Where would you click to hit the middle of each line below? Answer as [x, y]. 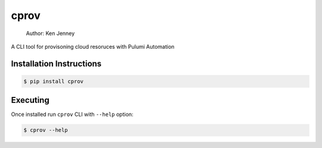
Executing [30, 100]
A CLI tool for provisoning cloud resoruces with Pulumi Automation [93, 46]
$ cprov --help [46, 130]
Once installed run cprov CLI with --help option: [72, 114]
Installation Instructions [56, 63]
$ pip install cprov [53, 81]
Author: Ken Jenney [50, 33]
